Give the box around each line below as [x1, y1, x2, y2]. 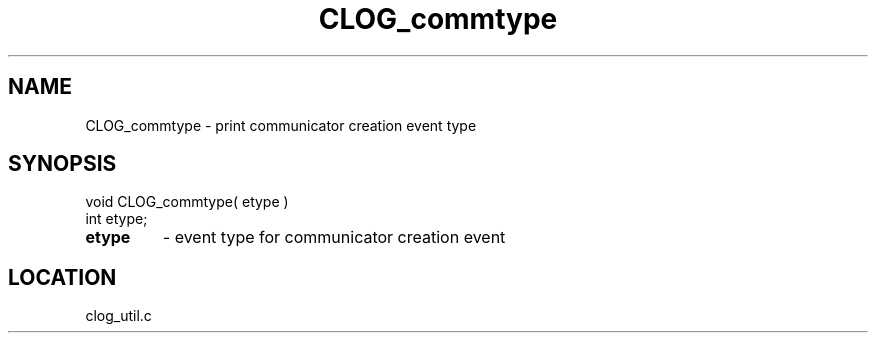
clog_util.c [85, 307, 152, 325]
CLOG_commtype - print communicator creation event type [85, 116, 477, 134]
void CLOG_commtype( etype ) [85, 193, 289, 211]
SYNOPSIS [8, 151, 117, 177]
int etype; [85, 210, 148, 228]
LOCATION [8, 264, 117, 290]
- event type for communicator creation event [162, 227, 506, 248]
